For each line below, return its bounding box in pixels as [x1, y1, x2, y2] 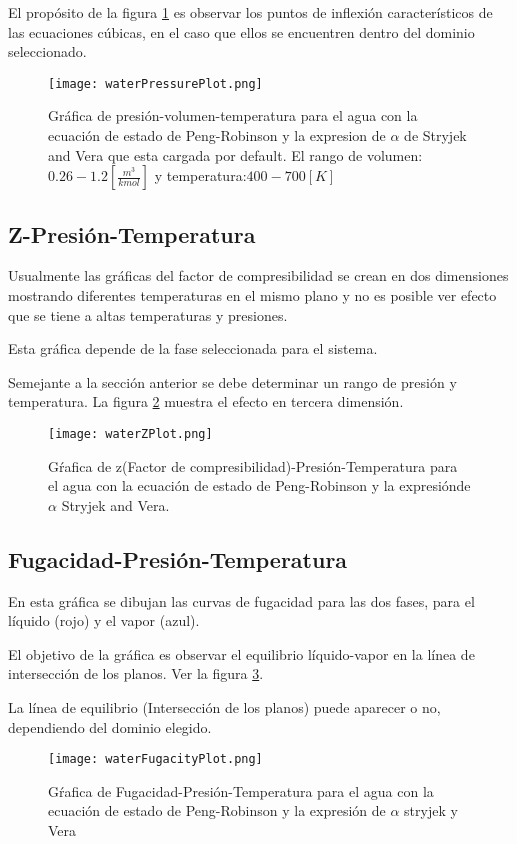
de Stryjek [404, 125, 467, 146]
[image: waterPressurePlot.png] [48, 76, 263, 91]
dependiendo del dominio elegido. [8, 716, 212, 737]
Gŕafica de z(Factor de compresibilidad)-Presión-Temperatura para [48, 455, 458, 476]
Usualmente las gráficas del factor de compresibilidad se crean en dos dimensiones [8, 265, 509, 286]
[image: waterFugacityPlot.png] [48, 752, 263, 767]
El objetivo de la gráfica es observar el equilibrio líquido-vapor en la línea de [8, 643, 475, 664]
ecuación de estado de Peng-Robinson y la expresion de [48, 125, 386, 146]
